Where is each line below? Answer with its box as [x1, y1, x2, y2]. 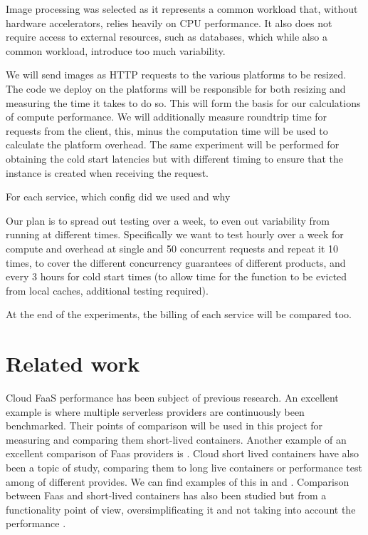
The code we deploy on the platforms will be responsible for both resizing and [6, 81, 346, 96]
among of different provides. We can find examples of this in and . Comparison [6, 474, 349, 489]
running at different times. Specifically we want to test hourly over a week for [6, 227, 344, 242]
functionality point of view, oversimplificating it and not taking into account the [6, 501, 356, 516]
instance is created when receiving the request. [6, 165, 209, 180]
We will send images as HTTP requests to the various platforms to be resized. [6, 67, 347, 82]
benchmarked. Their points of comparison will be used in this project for [6, 418, 323, 433]
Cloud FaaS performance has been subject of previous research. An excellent [6, 390, 339, 404]
